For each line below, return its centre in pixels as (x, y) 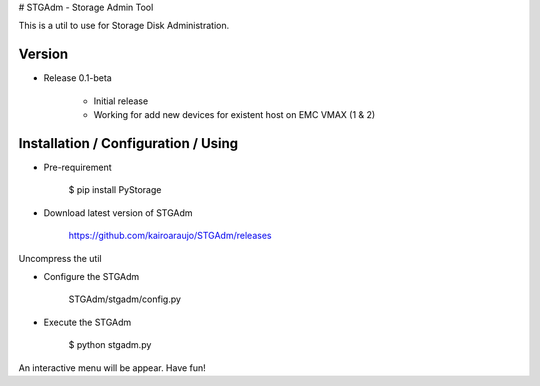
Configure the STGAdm (91, 276)
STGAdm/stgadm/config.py (125, 299)
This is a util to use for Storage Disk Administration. (124, 26)
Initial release (121, 101)
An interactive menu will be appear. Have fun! (112, 367)
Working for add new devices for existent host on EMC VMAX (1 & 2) (234, 115)
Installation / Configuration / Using (128, 143)
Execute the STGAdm (87, 322)
